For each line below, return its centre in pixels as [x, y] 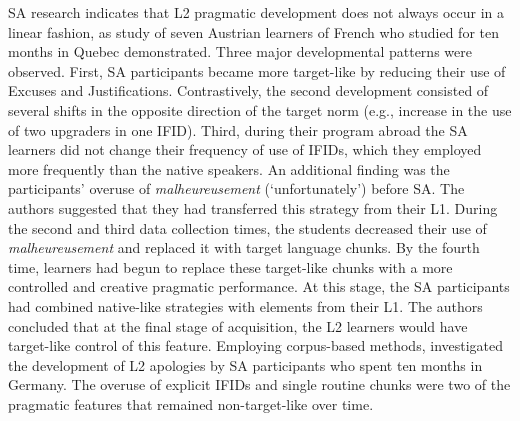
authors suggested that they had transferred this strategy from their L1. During [253, 207]
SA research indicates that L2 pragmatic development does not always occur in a [256, 12]
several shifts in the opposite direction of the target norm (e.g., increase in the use [260, 109]
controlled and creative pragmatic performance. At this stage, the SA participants [259, 286]
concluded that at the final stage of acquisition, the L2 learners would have [238, 325]
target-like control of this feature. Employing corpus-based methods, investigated [256, 345]
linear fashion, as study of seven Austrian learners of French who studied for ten [253, 31]
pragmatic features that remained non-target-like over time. [191, 403]
